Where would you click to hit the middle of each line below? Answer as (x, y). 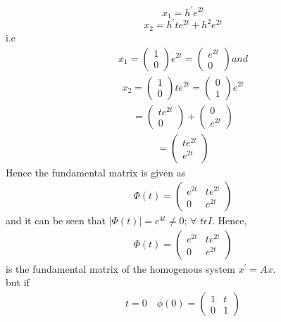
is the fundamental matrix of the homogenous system (120, 268)
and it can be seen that (56, 220)
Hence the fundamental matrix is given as (96, 172)
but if (18, 282)
